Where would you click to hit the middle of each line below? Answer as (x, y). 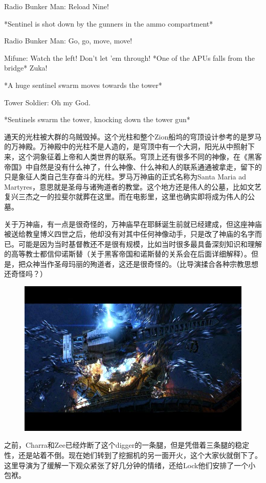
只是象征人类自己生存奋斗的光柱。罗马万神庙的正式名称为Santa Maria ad (125, 177)
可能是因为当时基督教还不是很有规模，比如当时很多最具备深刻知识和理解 (140, 244)
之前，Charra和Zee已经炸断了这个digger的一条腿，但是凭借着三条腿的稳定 (127, 445)
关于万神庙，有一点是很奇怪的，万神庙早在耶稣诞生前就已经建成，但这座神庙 (133, 224)
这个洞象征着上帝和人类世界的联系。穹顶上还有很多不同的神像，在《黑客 (140, 156)
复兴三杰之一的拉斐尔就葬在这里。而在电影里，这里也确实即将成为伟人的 (126, 197)
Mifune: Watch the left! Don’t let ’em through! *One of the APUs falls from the (129, 57)
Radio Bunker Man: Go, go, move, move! (68, 41)
